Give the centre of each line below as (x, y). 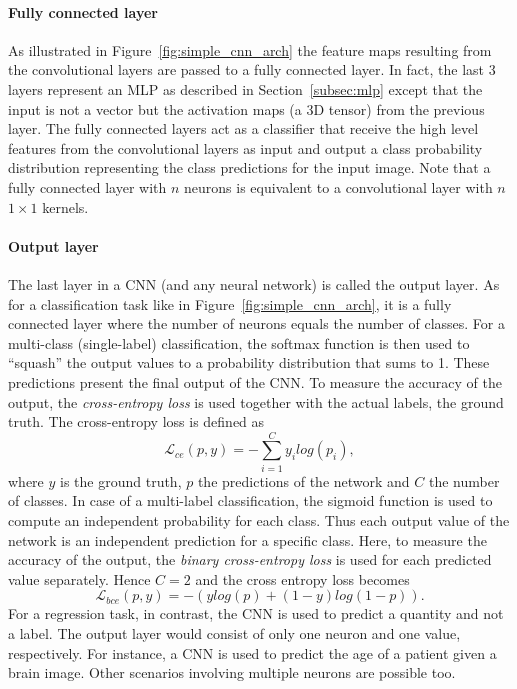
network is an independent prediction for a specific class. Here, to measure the (247, 539)
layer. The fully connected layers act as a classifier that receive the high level (243, 128)
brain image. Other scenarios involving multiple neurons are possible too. (232, 672)
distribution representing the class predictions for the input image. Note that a (249, 167)
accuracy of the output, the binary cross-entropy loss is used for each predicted (250, 559)
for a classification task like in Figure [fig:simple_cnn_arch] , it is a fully (230, 303)
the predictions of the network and (303, 480)
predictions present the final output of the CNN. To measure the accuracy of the (255, 381)
